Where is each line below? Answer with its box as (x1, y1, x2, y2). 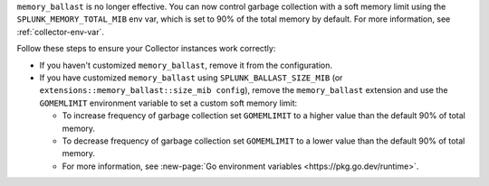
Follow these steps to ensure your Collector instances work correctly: (16, 43, 276, 54)
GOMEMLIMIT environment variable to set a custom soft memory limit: (39, 98, 298, 108)
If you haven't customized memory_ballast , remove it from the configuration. (39, 60, 332, 70)
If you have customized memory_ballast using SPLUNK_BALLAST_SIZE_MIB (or (39, 72, 343, 83)
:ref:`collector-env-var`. (16, 26, 104, 37)
